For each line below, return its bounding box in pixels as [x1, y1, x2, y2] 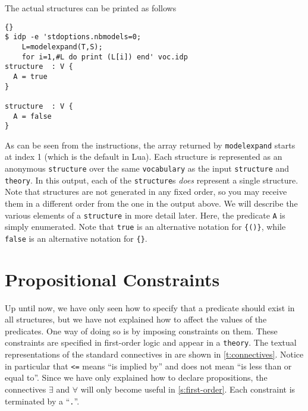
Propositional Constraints [5, 267, 220, 291]
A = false [13, 112, 52, 121]
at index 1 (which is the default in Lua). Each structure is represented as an [5, 150, 282, 163]
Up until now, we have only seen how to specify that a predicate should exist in [5, 301, 295, 314]
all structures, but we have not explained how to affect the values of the [5, 313, 267, 325]
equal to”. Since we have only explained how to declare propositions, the [5, 371, 268, 384]
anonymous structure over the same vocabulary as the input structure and [5, 162, 290, 175]
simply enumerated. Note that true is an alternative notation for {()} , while [5, 220, 286, 233]
